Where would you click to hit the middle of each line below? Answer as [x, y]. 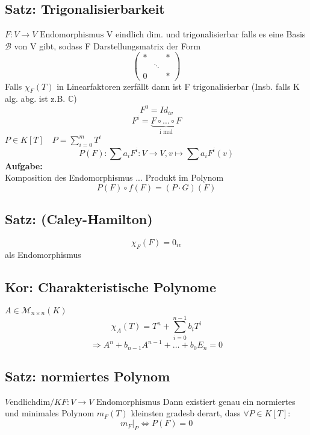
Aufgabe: [24, 165]
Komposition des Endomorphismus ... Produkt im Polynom [114, 177]
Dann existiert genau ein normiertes [229, 401]
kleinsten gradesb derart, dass [186, 413]
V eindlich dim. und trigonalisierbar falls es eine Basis [206, 34]
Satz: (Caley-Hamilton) [79, 219]
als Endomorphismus [43, 254]
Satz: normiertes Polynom [88, 376]
